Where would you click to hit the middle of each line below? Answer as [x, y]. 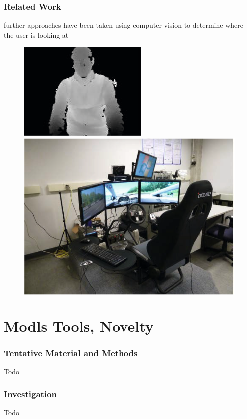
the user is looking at [36, 35]
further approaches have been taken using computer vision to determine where [123, 25]
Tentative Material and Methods [71, 353]
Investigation [30, 393]
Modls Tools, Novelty [79, 326]
